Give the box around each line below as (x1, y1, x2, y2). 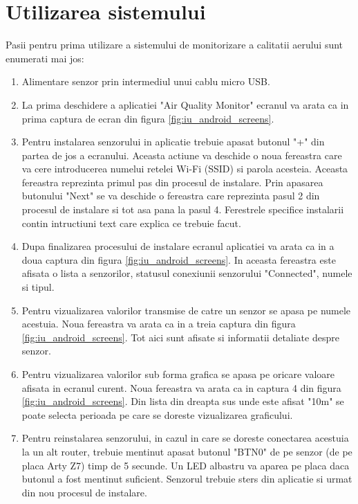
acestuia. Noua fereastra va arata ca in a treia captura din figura (21, 316, 296, 331)
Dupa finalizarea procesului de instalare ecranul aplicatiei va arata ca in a (21, 239, 335, 253)
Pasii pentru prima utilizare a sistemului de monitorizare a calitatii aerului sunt (6, 37, 343, 52)
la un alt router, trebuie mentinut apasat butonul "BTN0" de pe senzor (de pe (21, 444, 352, 458)
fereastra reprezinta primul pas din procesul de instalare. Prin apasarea (21, 174, 323, 189)
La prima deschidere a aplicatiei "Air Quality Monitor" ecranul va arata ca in (21, 97, 349, 111)
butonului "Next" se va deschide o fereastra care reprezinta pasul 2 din (21, 188, 320, 203)
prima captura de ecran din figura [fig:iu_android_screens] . (21, 111, 274, 125)
